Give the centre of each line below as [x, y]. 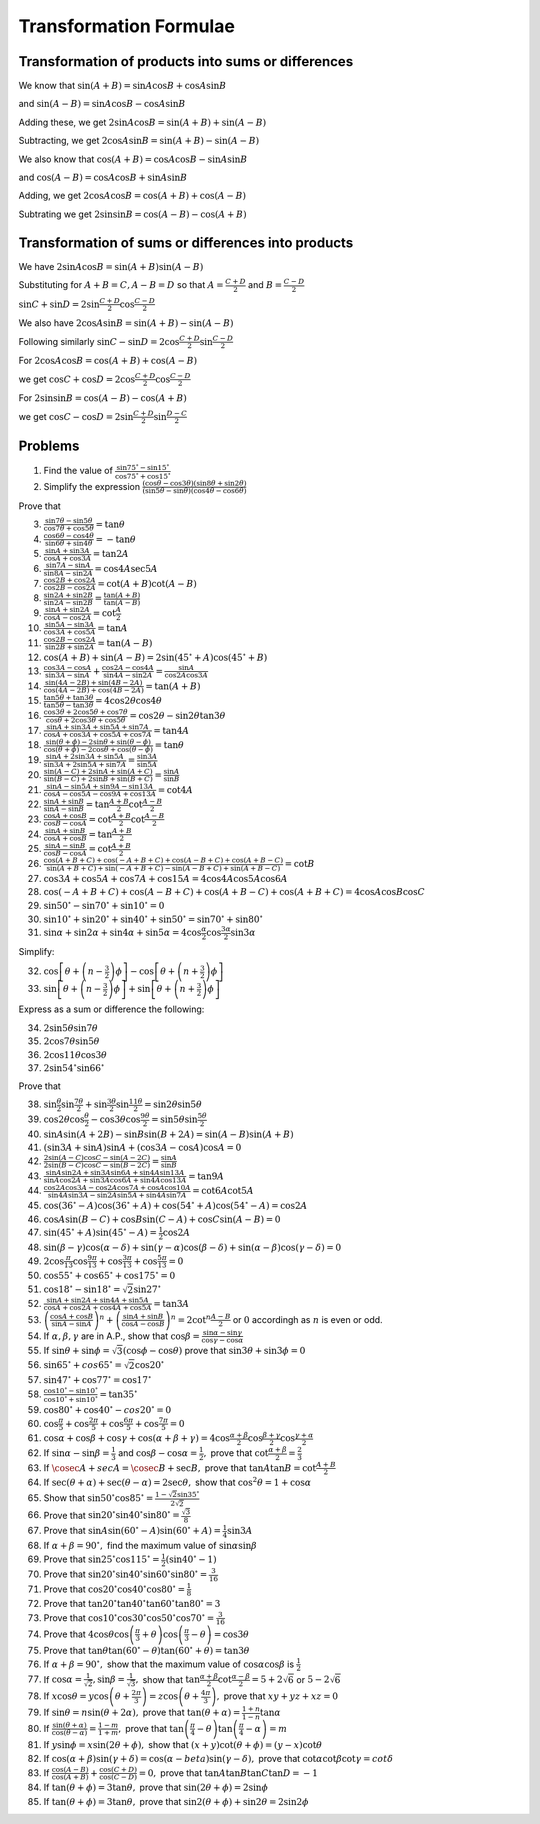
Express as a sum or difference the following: [111, 1009]
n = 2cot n [191, 1318]
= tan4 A [171, 730]
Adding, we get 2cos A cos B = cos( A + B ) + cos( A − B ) [132, 196]
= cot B [299, 864]
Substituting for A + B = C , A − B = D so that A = [121, 285]
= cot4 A [175, 789]
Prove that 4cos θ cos [86, 1634]
